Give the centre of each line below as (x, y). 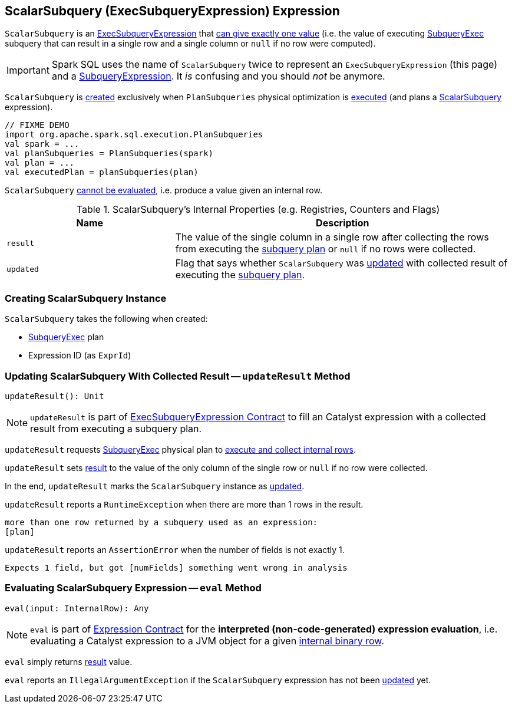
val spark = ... (42, 144)
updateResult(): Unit (54, 396)
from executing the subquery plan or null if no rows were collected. (326, 249)
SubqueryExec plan (66, 337)
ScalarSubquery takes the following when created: (106, 319)
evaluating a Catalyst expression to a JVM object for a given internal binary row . (207, 641)
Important (28, 70)
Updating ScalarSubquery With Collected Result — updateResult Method (178, 376)
